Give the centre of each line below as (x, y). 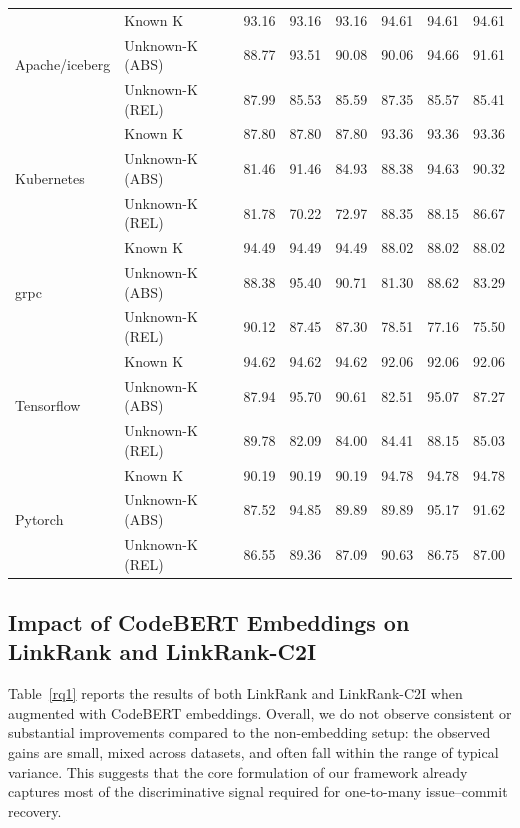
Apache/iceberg (63, 64)
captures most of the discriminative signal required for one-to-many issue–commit (258, 791)
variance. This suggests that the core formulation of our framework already (238, 771)
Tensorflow (48, 405)
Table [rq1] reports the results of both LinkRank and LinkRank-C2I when (235, 693)
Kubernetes (50, 177)
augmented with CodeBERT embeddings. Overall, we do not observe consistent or (260, 712)
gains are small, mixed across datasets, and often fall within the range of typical (253, 751)
